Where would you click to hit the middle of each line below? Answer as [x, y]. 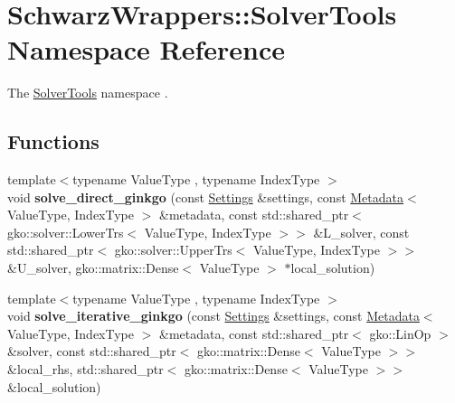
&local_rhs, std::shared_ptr [85, 369]
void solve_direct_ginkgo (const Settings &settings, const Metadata [205, 197]
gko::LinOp [400, 333]
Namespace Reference [146, 49]
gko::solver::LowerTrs [66, 232]
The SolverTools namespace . [88, 93]
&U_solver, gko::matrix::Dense [93, 268]
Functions [53, 141]
